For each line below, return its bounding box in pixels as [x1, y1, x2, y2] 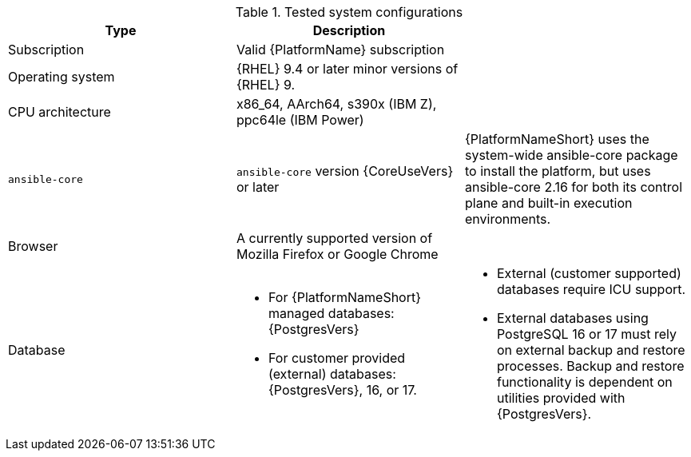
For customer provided [268, 350, 406, 366]
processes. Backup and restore [496, 358, 685, 374]
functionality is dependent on [496, 374, 673, 390]
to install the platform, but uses [464, 163, 651, 179]
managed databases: [268, 305, 395, 321]
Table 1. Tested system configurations [235, 4, 463, 20]
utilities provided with [496, 390, 625, 406]
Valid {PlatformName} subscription [236, 42, 445, 58]
